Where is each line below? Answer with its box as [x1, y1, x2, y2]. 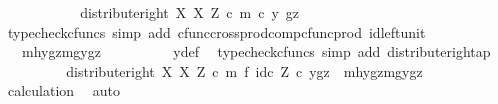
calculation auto [7, 80, 121, 101]
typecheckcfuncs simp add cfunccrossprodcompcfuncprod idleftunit [7, 21, 426, 42]
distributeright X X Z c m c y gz [80, 2, 300, 22]
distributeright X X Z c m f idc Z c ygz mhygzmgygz [66, 60, 423, 81]
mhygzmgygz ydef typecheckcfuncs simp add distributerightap [21, 41, 491, 62]
